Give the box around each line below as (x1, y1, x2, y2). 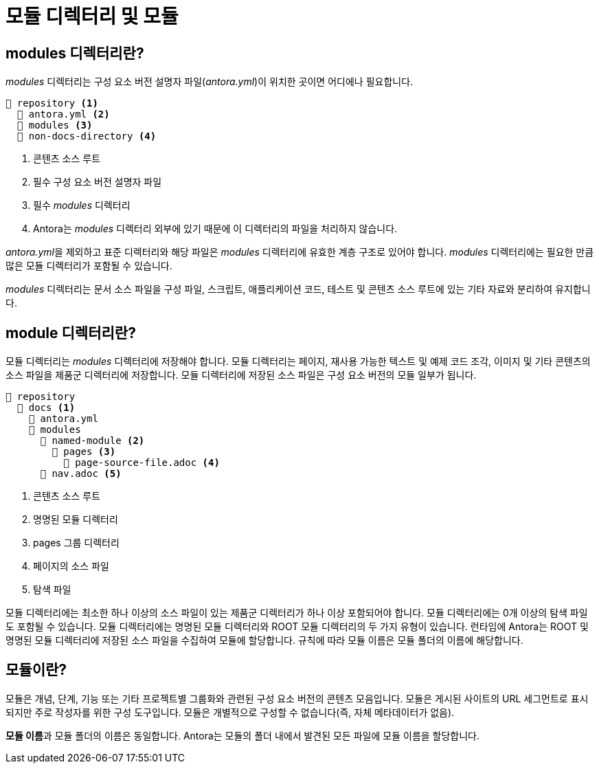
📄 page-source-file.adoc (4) (63, 457, 220, 469)
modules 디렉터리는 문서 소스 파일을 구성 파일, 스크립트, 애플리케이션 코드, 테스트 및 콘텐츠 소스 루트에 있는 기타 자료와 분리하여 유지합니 (5, 283, 591, 296)
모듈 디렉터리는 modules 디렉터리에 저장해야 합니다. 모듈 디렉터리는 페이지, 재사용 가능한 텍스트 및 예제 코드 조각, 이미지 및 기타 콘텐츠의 (5, 355, 591, 368)
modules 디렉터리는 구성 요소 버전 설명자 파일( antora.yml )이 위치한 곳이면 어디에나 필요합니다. (5, 76, 414, 88)
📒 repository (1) (5, 98, 98, 109)
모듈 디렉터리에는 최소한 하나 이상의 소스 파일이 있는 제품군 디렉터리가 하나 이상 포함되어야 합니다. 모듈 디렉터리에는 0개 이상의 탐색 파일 (5, 607, 588, 619)
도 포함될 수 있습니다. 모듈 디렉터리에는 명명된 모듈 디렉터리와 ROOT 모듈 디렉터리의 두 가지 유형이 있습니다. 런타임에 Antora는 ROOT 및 (5, 621, 589, 633)
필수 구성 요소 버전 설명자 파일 (33, 176, 162, 188)
